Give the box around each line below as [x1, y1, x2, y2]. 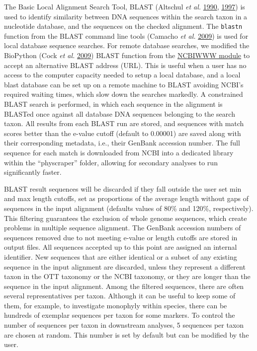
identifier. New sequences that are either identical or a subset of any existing [4, 251, 237, 262]
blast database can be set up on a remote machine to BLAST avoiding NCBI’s [4, 79, 244, 89]
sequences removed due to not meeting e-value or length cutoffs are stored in [4, 232, 238, 242]
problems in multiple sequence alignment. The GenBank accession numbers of [4, 222, 241, 233]
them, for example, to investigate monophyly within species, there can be [4, 300, 227, 310]
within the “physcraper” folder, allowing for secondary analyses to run [4, 157, 218, 167]
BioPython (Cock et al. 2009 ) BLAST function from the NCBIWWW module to [4, 50, 250, 61]
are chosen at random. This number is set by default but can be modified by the [4, 329, 249, 340]
